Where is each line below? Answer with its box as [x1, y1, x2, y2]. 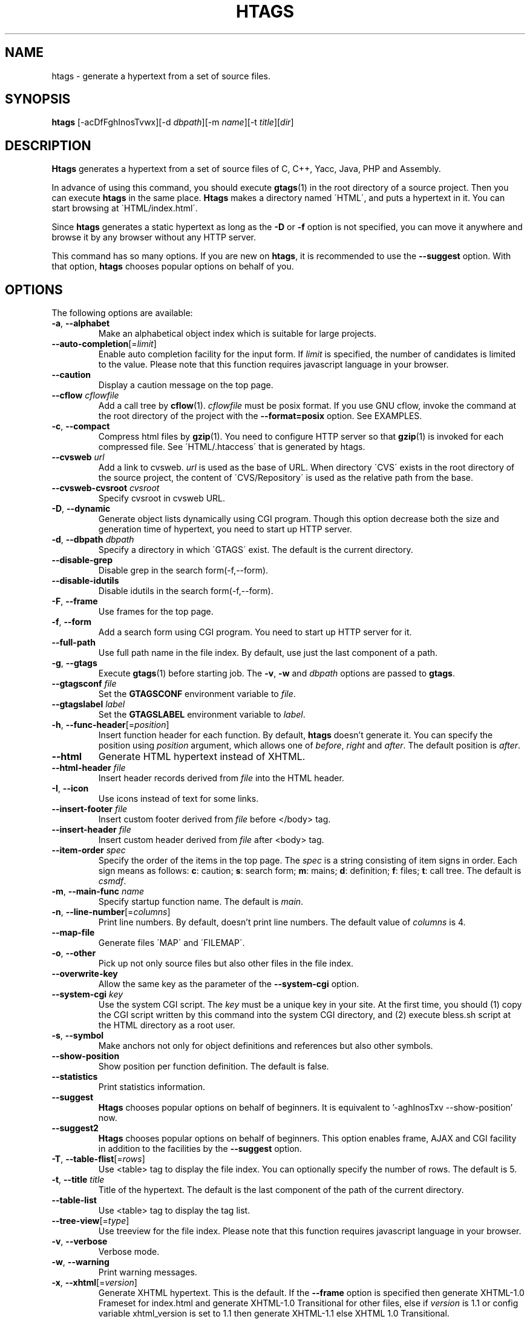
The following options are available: [51, 308, 193, 319]
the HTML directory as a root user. [98, 1020, 235, 1031]
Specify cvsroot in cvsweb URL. [98, 493, 226, 504]
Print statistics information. [98, 1082, 205, 1093]
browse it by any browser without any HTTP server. [51, 232, 257, 243]
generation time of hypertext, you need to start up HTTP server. [98, 524, 352, 535]
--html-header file [51, 762, 126, 773]
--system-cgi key [51, 989, 123, 1000]
